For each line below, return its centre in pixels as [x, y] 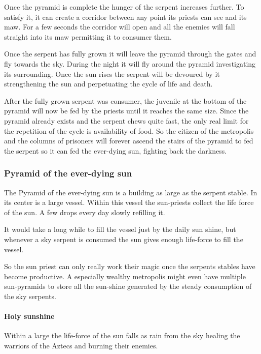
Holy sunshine [29, 316]
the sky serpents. [30, 296]
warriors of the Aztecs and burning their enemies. [81, 345]
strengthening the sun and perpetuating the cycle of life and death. [108, 84]
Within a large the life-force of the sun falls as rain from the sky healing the [122, 335]
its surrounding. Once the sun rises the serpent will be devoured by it [112, 73]
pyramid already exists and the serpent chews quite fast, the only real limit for [126, 120]
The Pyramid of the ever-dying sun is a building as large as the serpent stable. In [131, 192]
